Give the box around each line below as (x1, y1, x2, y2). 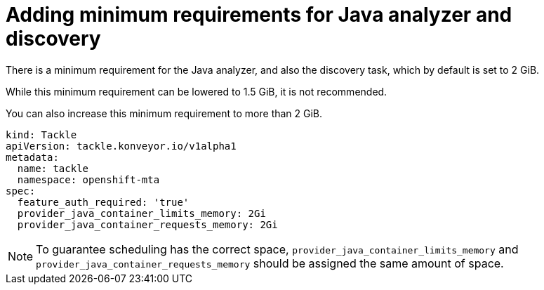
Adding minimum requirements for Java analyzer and (6, 3, 512, 27)
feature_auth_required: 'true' (17, 196, 190, 208)
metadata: (6, 151, 59, 163)
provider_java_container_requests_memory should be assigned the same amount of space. (36, 256, 504, 270)
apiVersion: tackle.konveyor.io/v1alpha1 (6, 140, 237, 152)
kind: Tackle (6, 128, 77, 140)
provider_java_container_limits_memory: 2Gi (17, 207, 266, 219)
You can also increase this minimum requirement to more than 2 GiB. (6, 107, 323, 119)
